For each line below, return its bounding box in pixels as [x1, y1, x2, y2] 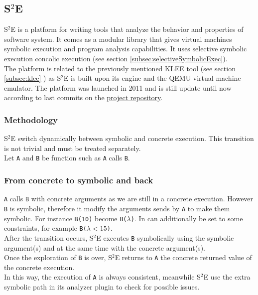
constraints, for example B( [4, 223, 87, 233]
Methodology [4, 113, 58, 126]
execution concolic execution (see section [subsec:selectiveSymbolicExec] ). [4, 53, 228, 63]
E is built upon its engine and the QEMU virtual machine [63, 73, 241, 83]
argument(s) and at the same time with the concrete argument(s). [4, 242, 205, 253]
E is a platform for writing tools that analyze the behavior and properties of [10, 24, 244, 34]
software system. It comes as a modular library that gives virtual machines [4, 33, 232, 44]
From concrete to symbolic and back [4, 173, 153, 186]
